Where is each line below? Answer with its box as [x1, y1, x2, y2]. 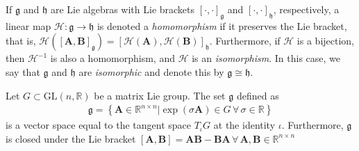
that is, [6, 33, 36, 48]
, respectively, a [273, 2, 340, 16]
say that [6, 64, 40, 79]
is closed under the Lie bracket [6, 131, 136, 145]
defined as [236, 88, 279, 102]
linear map [6, 18, 51, 33]
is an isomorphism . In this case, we [192, 51, 341, 65]
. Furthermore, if [209, 33, 281, 48]
